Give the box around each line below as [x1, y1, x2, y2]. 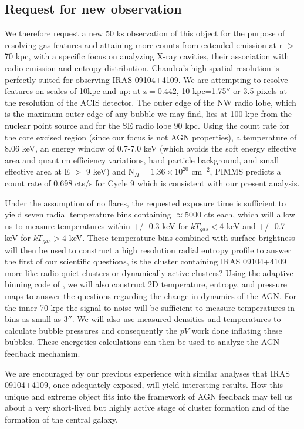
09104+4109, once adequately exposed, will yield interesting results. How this [5, 378, 283, 391]
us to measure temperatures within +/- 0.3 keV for [5, 219, 188, 232]
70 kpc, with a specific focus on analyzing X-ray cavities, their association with [5, 50, 289, 62]
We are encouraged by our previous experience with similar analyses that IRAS [5, 367, 291, 379]
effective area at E [5, 165, 70, 177]
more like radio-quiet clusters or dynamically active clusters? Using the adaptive [5, 266, 293, 279]
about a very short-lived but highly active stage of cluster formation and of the [5, 401, 289, 414]
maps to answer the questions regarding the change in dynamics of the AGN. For [5, 289, 297, 301]
